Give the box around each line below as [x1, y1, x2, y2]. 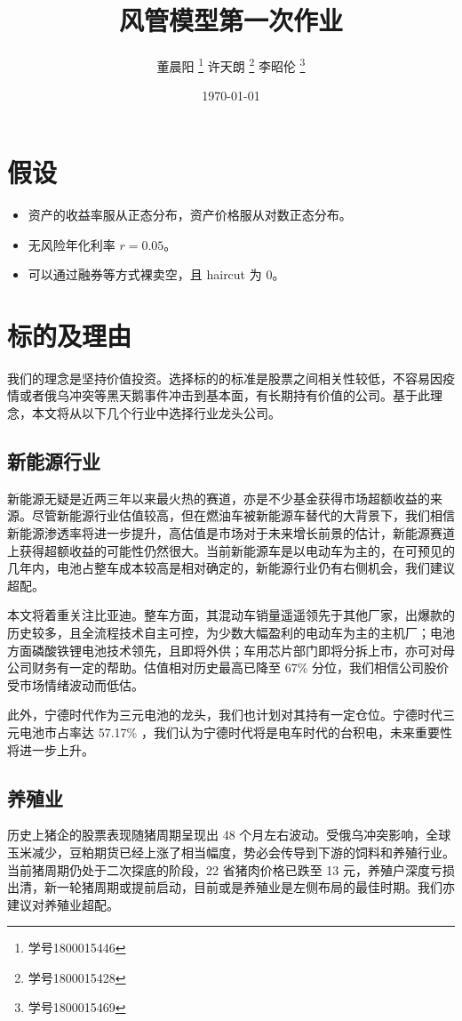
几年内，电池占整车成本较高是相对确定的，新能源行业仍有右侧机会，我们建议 [7, 559, 455, 577]
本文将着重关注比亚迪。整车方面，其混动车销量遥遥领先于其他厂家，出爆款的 [7, 606, 455, 624]
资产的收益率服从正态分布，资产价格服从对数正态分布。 [28, 205, 352, 223]
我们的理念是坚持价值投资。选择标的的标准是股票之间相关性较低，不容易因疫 [7, 368, 455, 387]
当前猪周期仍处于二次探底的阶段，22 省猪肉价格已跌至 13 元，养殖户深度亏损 [7, 860, 455, 879]
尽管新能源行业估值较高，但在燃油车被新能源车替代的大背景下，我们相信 [31, 506, 455, 525]
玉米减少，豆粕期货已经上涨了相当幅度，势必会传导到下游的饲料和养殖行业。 [7, 842, 455, 861]
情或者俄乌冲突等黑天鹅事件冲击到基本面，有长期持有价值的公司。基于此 [7, 386, 430, 405]
